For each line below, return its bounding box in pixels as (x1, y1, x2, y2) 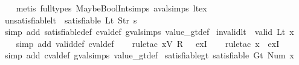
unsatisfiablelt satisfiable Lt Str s (4, 13, 137, 26)
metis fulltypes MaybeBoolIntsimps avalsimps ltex (16, 2, 207, 14)
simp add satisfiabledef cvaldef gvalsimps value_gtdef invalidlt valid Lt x (4, 25, 294, 38)
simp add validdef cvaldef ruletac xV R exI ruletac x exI (16, 37, 280, 49)
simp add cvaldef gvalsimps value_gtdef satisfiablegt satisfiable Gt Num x (4, 49, 294, 61)
